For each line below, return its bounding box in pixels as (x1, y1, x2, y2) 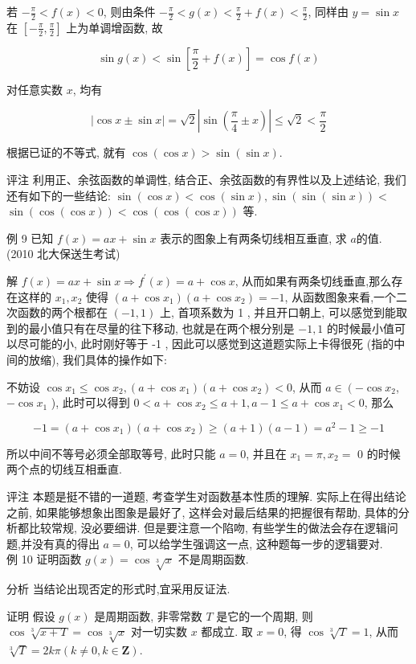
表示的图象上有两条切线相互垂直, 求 (160, 229, 347, 246)
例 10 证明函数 (6, 551, 82, 568)
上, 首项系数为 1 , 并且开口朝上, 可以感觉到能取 (159, 304, 407, 321)
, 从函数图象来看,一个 (284, 288, 397, 305)
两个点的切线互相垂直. (6, 461, 122, 478)
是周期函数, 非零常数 (94, 607, 202, 624)
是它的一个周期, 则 (216, 607, 313, 624)
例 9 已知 (6, 229, 54, 246)
